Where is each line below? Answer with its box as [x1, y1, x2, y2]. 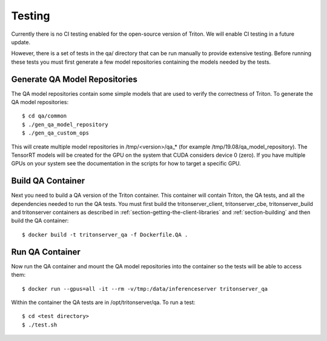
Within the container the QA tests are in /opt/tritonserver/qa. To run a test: [11, 299, 196, 306]
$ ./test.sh [22, 321, 58, 328]
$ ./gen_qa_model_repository [22, 121, 108, 128]
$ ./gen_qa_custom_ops [22, 130, 90, 136]
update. [11, 38, 30, 45]
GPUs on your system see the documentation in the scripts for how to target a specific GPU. [11, 160, 242, 167]
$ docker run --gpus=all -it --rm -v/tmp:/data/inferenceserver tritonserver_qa [22, 285, 268, 292]
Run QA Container [11, 247, 81, 257]
